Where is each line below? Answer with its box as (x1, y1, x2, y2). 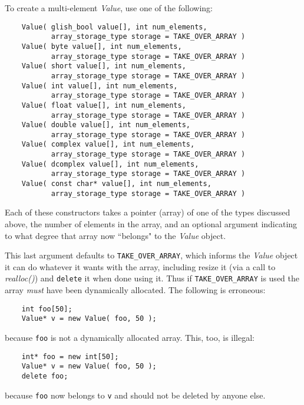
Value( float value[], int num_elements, (21, 101, 186, 109)
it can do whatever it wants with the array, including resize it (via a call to (5, 260, 276, 273)
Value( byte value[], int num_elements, (21, 42, 182, 51)
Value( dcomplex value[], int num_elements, (21, 160, 199, 168)
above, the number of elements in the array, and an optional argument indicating (5, 218, 298, 230)
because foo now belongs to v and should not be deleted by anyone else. (5, 389, 266, 401)
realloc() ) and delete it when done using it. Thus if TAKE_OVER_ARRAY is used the (5, 272, 299, 284)
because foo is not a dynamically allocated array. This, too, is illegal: (5, 331, 255, 343)
